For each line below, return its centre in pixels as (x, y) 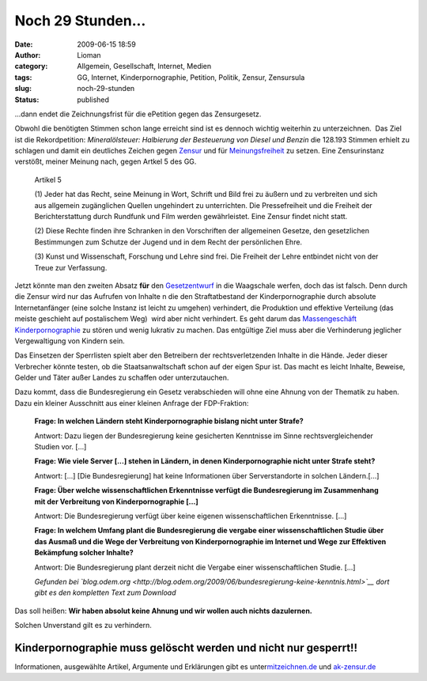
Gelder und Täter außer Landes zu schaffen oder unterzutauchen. (122, 378)
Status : (27, 100)
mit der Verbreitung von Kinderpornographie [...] (117, 501)
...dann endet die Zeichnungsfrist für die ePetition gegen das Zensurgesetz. (138, 114)
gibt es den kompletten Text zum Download (106, 592)
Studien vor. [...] (60, 447)
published (93, 100)
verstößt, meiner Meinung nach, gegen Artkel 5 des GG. (106, 161)
